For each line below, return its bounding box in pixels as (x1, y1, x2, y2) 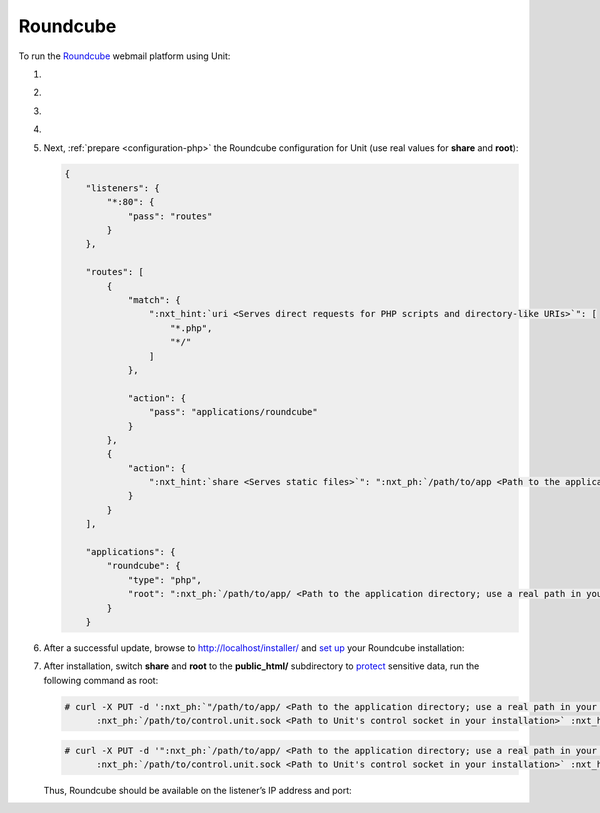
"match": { (127, 295, 182, 305)
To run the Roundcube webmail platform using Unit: (18, 50, 231, 62)
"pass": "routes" (127, 210, 213, 222)
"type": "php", (127, 574, 202, 585)
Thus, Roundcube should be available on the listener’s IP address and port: (43, 785, 352, 797)
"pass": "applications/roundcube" (148, 406, 319, 418)
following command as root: (43, 674, 159, 686)
